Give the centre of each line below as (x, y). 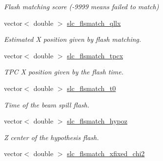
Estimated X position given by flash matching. (73, 39)
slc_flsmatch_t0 (92, 88)
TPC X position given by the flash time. (64, 72)
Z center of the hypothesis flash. (51, 137)
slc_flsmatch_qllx (94, 23)
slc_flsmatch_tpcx (95, 55)
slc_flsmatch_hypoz (97, 121)
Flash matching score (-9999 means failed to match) (81, 6)
